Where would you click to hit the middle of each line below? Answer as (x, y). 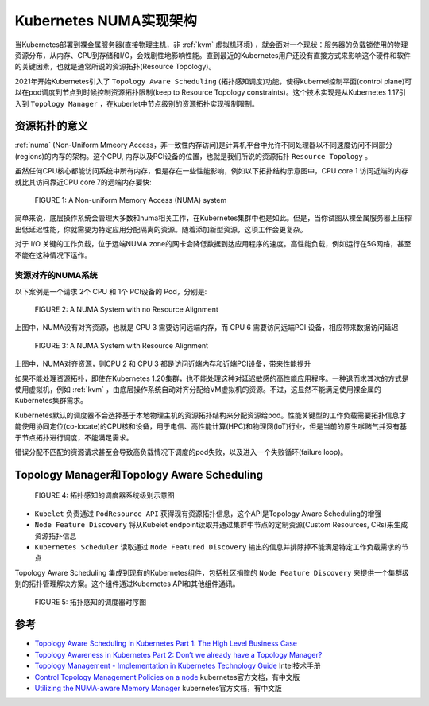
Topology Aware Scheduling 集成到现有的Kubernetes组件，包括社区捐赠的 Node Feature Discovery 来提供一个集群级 (212, 572)
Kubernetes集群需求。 (51, 401)
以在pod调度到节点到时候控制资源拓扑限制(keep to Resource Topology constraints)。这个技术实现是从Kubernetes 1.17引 (211, 92)
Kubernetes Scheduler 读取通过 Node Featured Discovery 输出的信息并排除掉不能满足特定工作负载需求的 (218, 547)
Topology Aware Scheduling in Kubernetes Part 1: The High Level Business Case (166, 643)
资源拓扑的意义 (51, 126)
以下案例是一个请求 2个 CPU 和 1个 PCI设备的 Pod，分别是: (111, 291)
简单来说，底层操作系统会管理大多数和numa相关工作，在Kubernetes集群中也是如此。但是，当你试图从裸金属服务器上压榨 (213, 218)
